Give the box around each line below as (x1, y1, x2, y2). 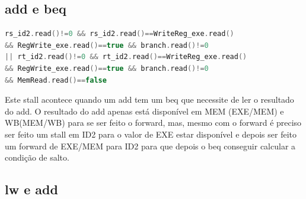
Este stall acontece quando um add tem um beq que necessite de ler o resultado (5, 93, 294, 106)
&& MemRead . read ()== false (5, 76, 107, 84)
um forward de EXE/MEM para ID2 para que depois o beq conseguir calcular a (5, 139, 296, 152)
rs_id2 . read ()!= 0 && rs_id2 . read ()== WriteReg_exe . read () (5, 30, 234, 38)
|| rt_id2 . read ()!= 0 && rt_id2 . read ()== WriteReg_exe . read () (5, 53, 247, 61)
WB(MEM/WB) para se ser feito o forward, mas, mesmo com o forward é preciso (5, 116, 302, 129)
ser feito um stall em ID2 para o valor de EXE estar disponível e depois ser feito (5, 128, 297, 140)
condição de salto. (5, 151, 69, 164)
